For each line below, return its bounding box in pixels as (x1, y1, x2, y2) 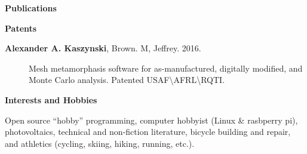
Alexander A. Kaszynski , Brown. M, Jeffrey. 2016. (5, 42, 201, 54)
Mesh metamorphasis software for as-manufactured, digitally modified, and (29, 61, 303, 74)
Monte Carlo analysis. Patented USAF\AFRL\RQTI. (29, 73, 225, 86)
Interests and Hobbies (5, 93, 97, 106)
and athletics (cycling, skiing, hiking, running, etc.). (5, 137, 195, 149)
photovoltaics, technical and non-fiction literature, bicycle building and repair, (5, 125, 291, 138)
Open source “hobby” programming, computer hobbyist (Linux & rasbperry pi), (5, 113, 298, 126)
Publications (5, 2, 57, 14)
